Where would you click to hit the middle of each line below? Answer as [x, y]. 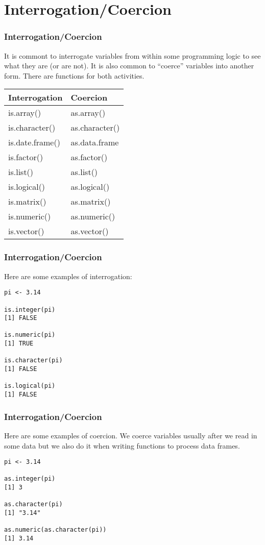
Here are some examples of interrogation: [68, 276]
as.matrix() [91, 202]
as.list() [84, 172]
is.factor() [26, 157]
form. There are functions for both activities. [74, 75]
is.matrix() [27, 202]
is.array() [25, 113]
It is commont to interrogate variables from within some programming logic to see [132, 55]
